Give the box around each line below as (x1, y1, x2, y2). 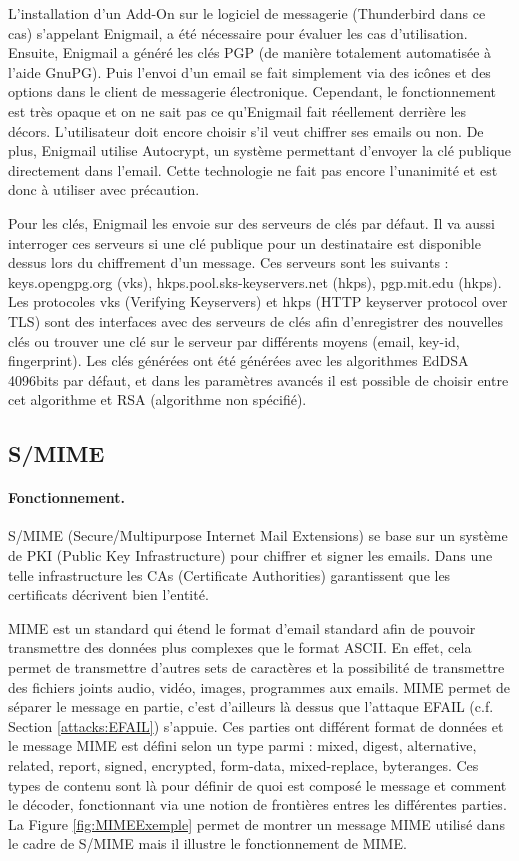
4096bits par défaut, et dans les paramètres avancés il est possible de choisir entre (8, 369, 509, 390)
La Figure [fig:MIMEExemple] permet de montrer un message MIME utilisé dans (8, 813, 505, 834)
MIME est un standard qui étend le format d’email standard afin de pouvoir (8, 617, 476, 638)
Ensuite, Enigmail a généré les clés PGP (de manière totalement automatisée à (8, 42, 492, 63)
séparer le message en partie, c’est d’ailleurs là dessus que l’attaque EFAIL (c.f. (8, 696, 494, 717)
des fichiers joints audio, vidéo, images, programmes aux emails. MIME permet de (8, 676, 511, 697)
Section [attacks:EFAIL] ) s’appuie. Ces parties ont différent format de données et (8, 715, 504, 736)
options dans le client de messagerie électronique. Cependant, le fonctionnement (8, 81, 497, 102)
